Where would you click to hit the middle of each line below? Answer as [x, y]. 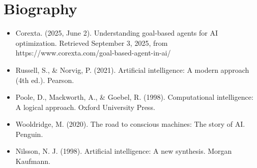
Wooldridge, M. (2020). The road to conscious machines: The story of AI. [130, 124]
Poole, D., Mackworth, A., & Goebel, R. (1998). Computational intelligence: [134, 97]
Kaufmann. [33, 161]
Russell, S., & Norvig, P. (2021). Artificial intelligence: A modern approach [132, 69]
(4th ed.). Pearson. [45, 80]
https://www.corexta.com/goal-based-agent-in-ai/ [93, 53]
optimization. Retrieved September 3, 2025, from [92, 43]
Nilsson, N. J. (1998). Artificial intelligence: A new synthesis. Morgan [124, 151]
